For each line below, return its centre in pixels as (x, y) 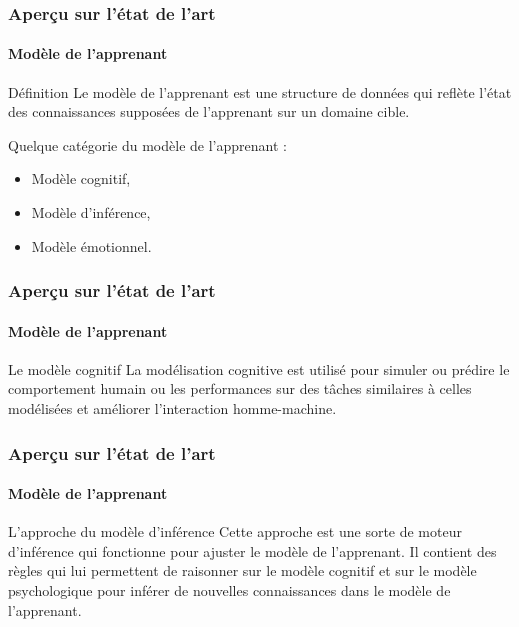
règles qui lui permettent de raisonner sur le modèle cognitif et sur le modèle (242, 570)
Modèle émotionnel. (91, 245)
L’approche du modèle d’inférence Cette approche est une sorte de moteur (235, 531)
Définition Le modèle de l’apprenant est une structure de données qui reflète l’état (260, 91)
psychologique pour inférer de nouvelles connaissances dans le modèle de (229, 590)
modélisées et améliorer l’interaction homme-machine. (172, 408)
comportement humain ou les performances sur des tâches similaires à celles (240, 388)
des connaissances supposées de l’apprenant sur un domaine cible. (209, 111)
